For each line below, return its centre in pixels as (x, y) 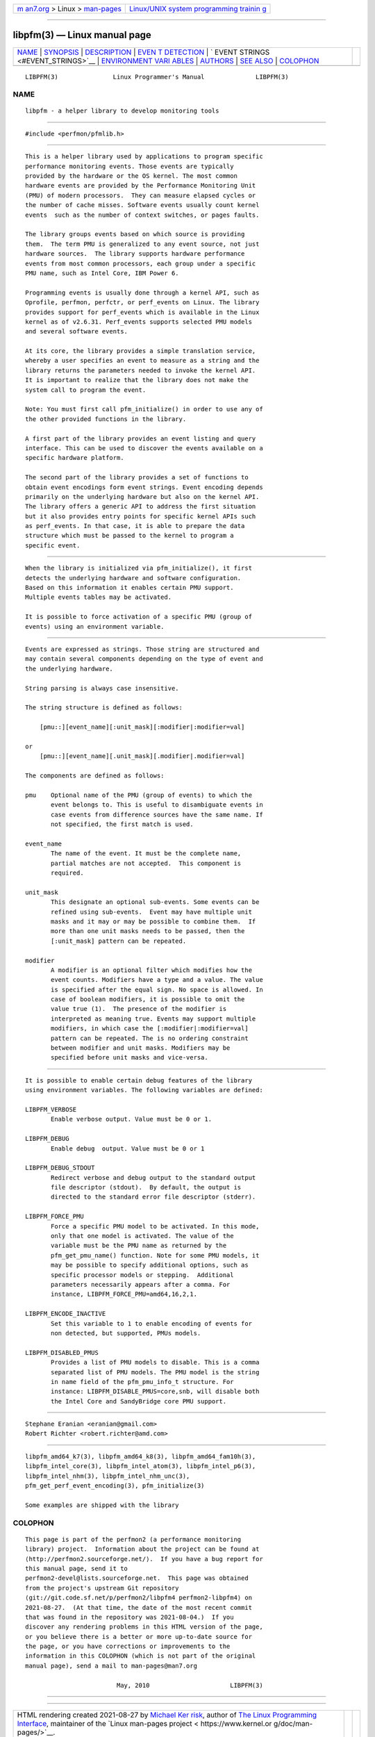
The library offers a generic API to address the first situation (141, 507)
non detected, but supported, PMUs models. (126, 1333)
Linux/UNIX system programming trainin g (198, 9)
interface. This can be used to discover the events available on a (144, 448)
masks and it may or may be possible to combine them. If (153, 921)
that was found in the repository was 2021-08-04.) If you (130, 1617)
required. (67, 873)
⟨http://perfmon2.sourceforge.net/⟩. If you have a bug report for (144, 1559)
